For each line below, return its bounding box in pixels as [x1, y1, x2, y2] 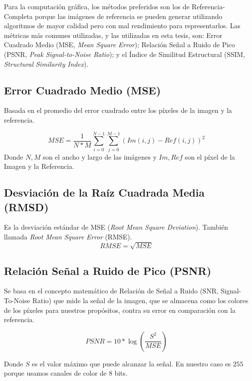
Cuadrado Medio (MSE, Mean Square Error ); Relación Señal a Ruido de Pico [4, 39, 235, 50]
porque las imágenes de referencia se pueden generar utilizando [35, 11, 222, 21]
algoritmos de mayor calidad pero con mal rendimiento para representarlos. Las [4, 20, 241, 31]
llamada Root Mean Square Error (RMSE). [4, 232, 132, 242]
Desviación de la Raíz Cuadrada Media [4, 185, 205, 200]
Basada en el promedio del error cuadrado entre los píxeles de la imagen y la [4, 105, 232, 115]
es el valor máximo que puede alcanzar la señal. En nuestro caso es [32, 358, 231, 368]
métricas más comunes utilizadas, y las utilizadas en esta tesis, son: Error [4, 30, 223, 40]
